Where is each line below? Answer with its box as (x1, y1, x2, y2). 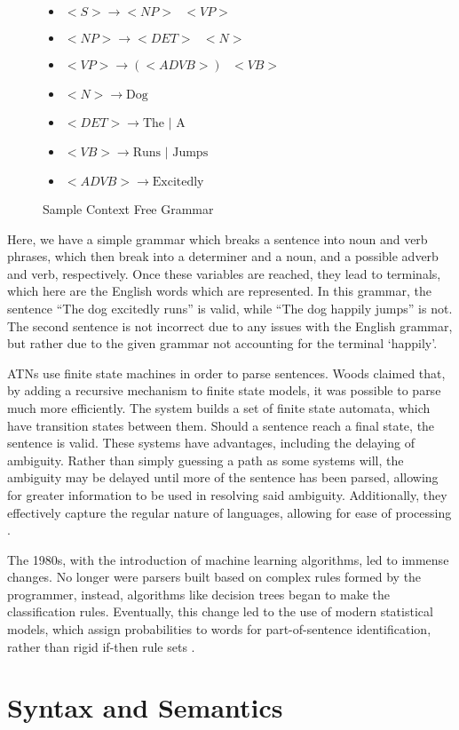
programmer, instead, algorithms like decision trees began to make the (7, 584, 390, 603)
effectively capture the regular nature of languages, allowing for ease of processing (7, 503, 452, 521)
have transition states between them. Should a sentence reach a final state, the (7, 416, 435, 434)
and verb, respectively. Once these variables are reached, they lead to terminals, (7, 264, 441, 282)
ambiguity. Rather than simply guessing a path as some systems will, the (7, 450, 404, 469)
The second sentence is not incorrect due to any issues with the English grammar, (7, 316, 453, 335)
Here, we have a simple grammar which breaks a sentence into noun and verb (7, 229, 428, 248)
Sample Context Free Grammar (43, 200, 214, 218)
